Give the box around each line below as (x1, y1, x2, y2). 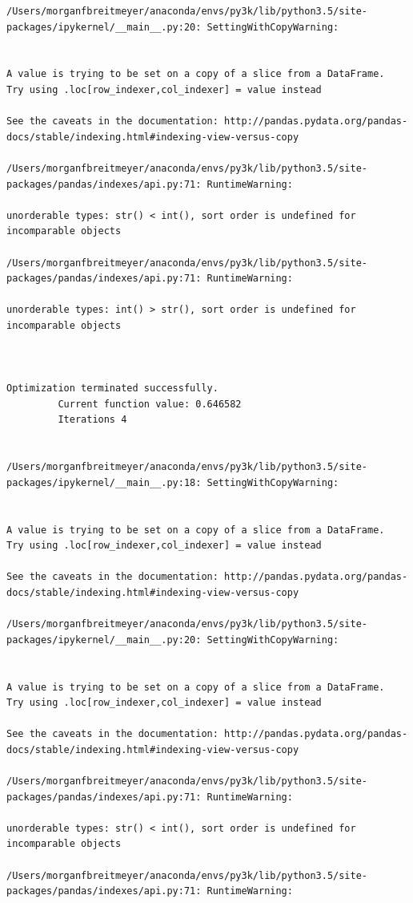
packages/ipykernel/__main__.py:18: (6, 476, 202, 488)
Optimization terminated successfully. (6, 383, 219, 395)
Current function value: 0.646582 (58, 398, 242, 410)
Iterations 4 (58, 414, 127, 426)
